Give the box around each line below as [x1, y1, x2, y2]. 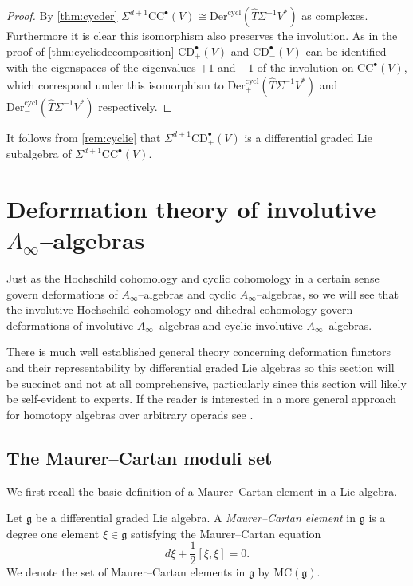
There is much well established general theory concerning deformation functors [6, 343, 391, 360]
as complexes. [301, 7, 368, 23]
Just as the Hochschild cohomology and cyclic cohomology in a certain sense [6, 270, 380, 286]
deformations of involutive [6, 316, 134, 333]
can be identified [305, 42, 387, 59]
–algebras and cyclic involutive [153, 316, 303, 333]
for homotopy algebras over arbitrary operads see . [6, 406, 254, 422]
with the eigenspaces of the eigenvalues [6, 59, 196, 76]
